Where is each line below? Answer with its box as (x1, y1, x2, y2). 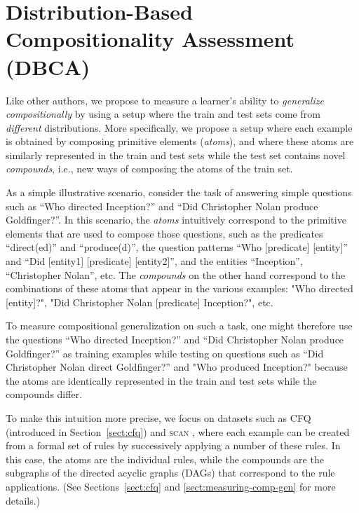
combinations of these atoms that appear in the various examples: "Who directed (6, 281, 353, 296)
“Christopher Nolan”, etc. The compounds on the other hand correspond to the (6, 267, 346, 282)
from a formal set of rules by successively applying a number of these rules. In (6, 438, 341, 453)
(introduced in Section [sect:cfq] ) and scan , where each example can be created (6, 424, 350, 439)
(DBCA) (6, 52, 90, 81)
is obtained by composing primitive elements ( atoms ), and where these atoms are (6, 134, 354, 149)
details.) (6, 493, 41, 507)
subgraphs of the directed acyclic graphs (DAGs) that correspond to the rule (6, 465, 335, 480)
